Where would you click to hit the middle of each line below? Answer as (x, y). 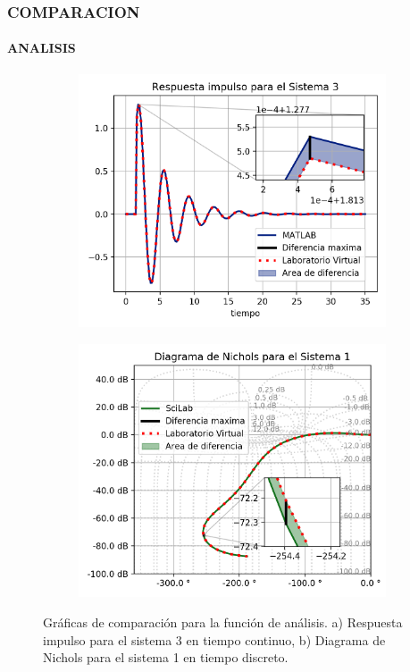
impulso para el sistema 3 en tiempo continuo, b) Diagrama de (214, 639)
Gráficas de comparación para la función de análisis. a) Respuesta (223, 622)
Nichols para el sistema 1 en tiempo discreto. (166, 657)
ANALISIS (42, 48)
